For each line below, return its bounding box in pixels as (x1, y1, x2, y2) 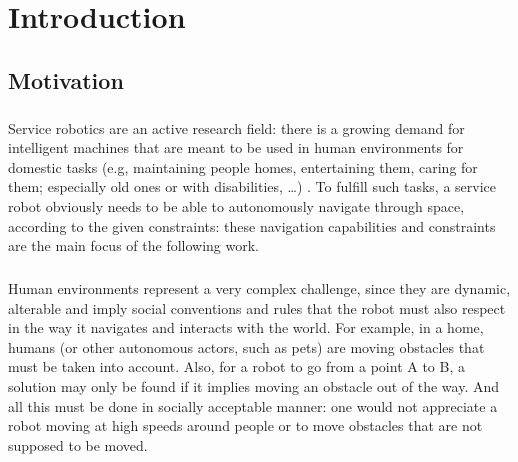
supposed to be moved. (8, 434, 148, 455)
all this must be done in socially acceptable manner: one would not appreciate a (8, 395, 498, 416)
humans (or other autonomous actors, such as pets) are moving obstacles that (8, 336, 485, 357)
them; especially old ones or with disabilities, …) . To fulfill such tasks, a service (8, 176, 496, 197)
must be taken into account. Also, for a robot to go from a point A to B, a (8, 356, 466, 377)
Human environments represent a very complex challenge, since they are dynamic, (8, 278, 511, 299)
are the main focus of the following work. (8, 235, 259, 256)
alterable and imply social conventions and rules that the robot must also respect (8, 297, 506, 318)
